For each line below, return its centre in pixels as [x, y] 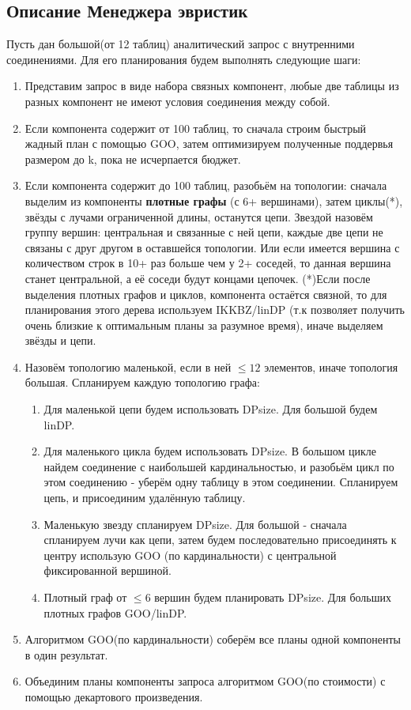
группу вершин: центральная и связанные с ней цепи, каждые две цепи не [204, 232]
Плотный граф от [85, 597]
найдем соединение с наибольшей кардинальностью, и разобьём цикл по [219, 466]
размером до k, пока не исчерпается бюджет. [133, 159]
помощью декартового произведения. [114, 696]
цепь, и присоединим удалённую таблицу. [145, 498]
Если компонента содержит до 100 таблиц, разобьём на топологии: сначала [206, 185]
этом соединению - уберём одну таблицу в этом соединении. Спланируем [221, 482]
